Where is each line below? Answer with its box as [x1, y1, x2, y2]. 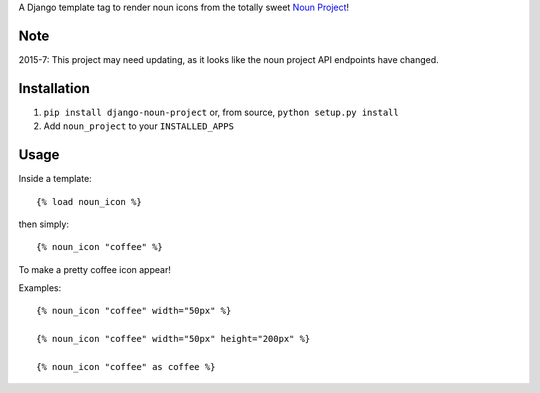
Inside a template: [18, 173, 92, 185]
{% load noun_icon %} [36, 196, 142, 207]
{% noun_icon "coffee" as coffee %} [36, 361, 216, 373]
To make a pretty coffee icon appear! [18, 263, 172, 275]
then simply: [18, 218, 70, 230]
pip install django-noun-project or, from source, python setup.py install [43, 106, 399, 118]
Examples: [18, 282, 62, 294]
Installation [18, 80, 90, 97]
